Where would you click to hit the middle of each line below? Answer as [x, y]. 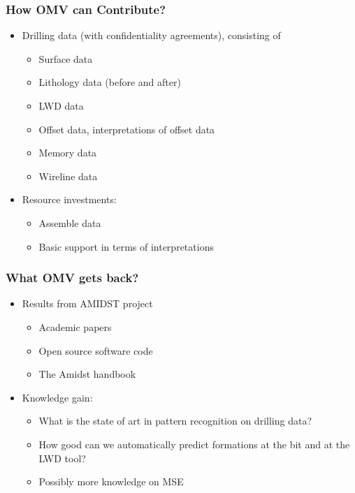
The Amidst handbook [87, 374]
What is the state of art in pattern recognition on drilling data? [175, 421]
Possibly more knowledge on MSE [111, 481]
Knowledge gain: [57, 397]
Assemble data [70, 222]
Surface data [66, 58]
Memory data [68, 153]
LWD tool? [62, 458]
